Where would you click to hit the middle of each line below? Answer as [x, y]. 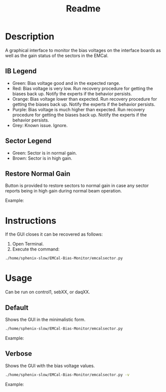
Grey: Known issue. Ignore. [40, 125]
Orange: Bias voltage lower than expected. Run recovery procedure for [85, 99]
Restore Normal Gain [38, 173]
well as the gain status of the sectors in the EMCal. [57, 56]
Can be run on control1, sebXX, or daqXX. [48, 292]
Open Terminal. [28, 244]
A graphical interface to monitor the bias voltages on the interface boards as [83, 50]
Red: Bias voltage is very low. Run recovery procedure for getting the [83, 88]
